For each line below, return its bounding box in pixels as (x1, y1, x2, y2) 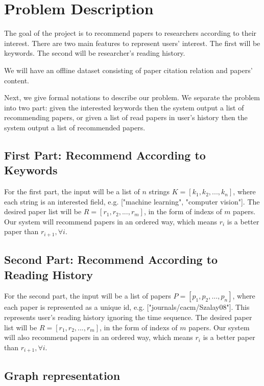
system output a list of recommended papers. (4, 122, 146, 132)
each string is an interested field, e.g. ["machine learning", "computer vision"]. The (4, 196, 260, 207)
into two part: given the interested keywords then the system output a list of (4, 102, 244, 112)
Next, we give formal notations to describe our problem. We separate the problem (4, 92, 260, 103)
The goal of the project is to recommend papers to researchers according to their (4, 28, 257, 38)
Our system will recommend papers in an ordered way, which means (4, 216, 217, 226)
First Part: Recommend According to (4, 147, 206, 163)
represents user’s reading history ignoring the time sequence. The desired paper (4, 312, 252, 323)
